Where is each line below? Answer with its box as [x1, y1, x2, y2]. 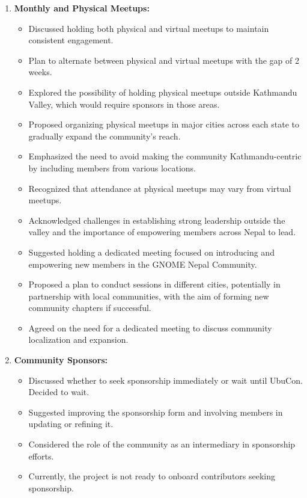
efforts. [28, 449, 54, 462]
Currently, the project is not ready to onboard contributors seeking [28, 470, 276, 482]
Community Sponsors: [14, 354, 108, 366]
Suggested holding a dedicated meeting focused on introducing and [28, 245, 275, 258]
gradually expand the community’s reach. [28, 129, 181, 142]
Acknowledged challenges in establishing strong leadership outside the [28, 214, 285, 226]
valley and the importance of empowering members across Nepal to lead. [28, 226, 296, 238]
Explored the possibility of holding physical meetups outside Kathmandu [28, 85, 297, 98]
